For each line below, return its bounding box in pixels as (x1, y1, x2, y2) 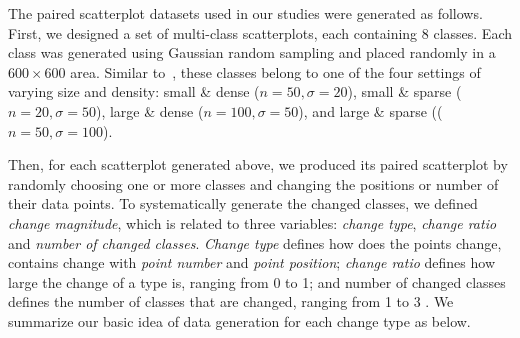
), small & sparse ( (347, 81, 462, 102)
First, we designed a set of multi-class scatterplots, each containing (8, 22, 418, 43)
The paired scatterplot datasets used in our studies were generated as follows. (8, 3, 483, 23)
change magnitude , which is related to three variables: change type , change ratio (8, 212, 497, 233)
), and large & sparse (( (298, 100, 443, 121)
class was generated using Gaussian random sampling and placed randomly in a (8, 42, 496, 63)
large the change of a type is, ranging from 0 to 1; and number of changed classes (8, 271, 506, 292)
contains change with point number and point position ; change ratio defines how (8, 252, 495, 273)
